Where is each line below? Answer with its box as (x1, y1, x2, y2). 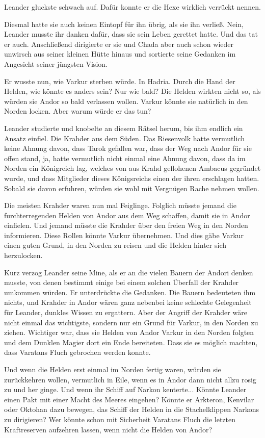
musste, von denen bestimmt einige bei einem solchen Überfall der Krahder (4, 277, 239, 288)
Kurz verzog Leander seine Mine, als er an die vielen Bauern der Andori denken (4, 267, 253, 277)
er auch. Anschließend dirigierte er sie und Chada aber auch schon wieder (4, 38, 234, 49)
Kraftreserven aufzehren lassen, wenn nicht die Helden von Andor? (4, 424, 212, 434)
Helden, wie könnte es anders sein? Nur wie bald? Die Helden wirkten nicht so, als (4, 86, 261, 96)
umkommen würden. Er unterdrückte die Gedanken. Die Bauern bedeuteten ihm (4, 287, 256, 297)
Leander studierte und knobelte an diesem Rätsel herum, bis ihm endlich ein (4, 122, 243, 133)
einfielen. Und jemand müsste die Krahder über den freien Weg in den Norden (4, 220, 248, 230)
